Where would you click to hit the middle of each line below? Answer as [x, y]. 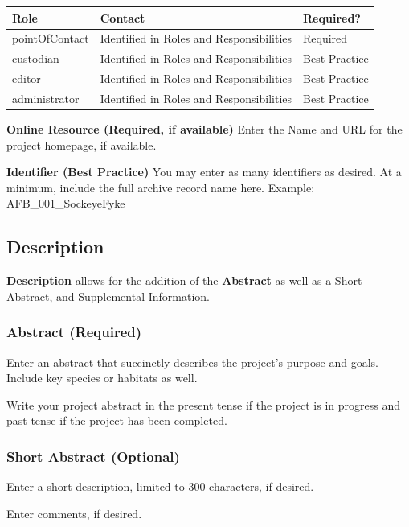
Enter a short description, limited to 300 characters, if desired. [160, 486]
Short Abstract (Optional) [93, 456]
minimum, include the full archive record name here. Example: [161, 187]
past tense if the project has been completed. [117, 420]
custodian [36, 58]
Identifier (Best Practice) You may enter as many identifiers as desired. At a [204, 172]
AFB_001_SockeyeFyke [66, 203]
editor [27, 78]
